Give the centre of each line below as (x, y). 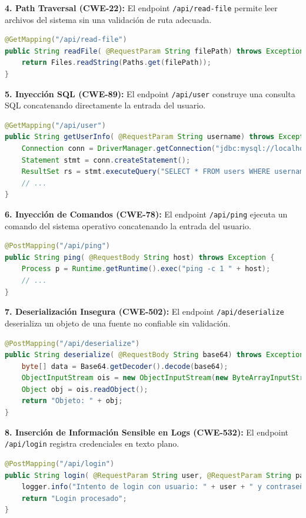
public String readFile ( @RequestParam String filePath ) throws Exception (154, 51)
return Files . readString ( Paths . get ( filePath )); (116, 63)
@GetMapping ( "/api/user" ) (55, 125)
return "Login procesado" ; (74, 498)
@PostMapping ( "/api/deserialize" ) (72, 343)
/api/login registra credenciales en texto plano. (92, 443)
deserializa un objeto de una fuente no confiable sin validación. (118, 323)
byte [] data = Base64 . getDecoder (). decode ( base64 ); (125, 366)
